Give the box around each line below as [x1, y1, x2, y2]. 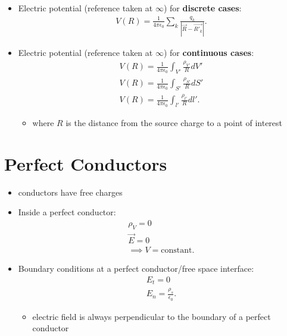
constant [161, 246, 192, 255]
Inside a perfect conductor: [18, 206, 116, 218]
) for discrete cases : [163, 2, 242, 14]
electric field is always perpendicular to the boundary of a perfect [32, 310, 271, 322]
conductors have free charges [18, 186, 123, 198]
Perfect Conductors [4, 151, 167, 175]
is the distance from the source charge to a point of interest [65, 117, 283, 129]
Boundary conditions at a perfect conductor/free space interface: [18, 262, 254, 275]
